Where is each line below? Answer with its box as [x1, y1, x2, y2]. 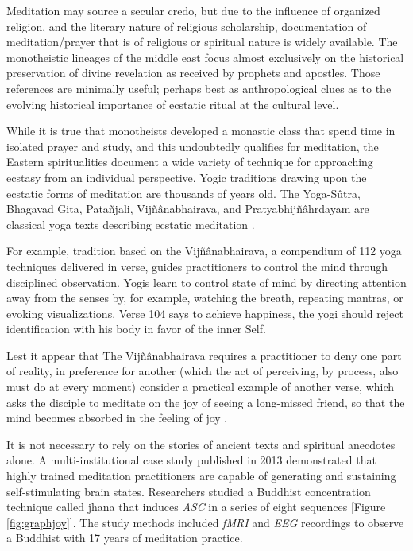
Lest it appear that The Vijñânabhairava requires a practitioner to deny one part [6, 347, 402, 363]
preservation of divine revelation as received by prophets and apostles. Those [6, 64, 380, 81]
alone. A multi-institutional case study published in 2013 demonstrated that [6, 452, 376, 468]
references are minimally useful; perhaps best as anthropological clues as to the [6, 80, 392, 96]
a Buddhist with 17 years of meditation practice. [6, 530, 243, 546]
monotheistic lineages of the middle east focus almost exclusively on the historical [6, 49, 404, 65]
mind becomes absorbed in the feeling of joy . [6, 409, 228, 426]
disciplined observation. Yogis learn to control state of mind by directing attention [6, 274, 407, 290]
